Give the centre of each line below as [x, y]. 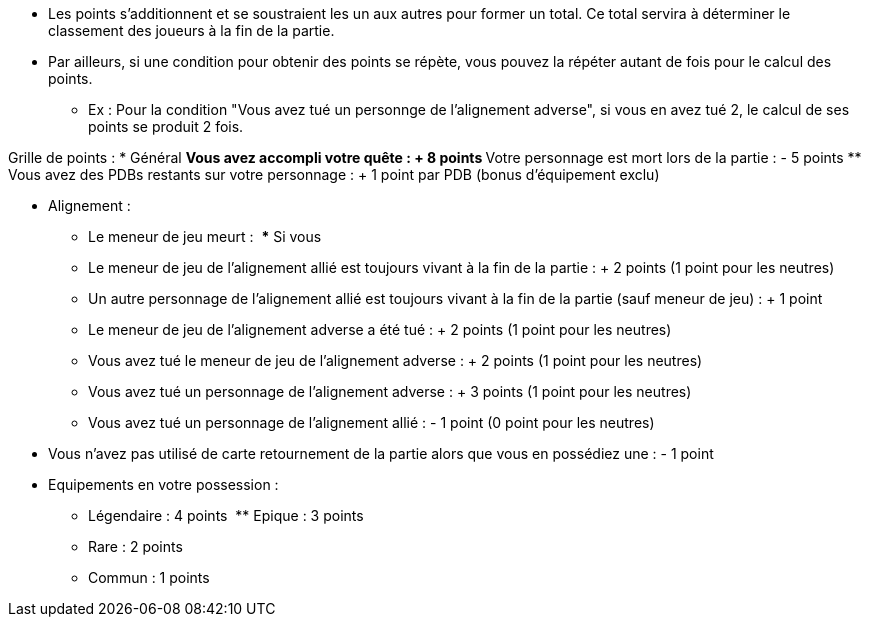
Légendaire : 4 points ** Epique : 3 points [226, 515]
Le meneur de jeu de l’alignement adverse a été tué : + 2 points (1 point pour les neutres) [380, 329]
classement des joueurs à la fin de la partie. [191, 30]
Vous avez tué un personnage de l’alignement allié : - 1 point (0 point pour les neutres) [371, 422]
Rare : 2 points [135, 546]
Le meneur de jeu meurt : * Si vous [205, 236]
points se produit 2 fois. [166, 126]
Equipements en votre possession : [163, 484]
